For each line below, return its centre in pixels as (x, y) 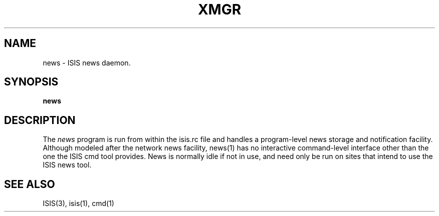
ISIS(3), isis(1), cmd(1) (78, 203)
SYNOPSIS (31, 82)
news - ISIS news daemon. (87, 62)
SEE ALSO (30, 184)
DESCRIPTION (40, 120)
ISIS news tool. (67, 165)
